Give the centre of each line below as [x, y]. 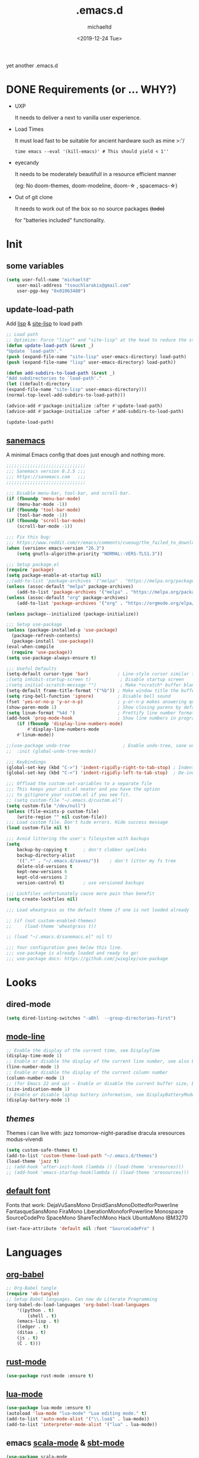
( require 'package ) [30, 570]
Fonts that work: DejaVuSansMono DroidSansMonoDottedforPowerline [92, 1205]
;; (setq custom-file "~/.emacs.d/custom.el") [65, 800]
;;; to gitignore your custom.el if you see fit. [69, 795]
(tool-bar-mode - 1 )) [42, 515]
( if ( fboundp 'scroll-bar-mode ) [46, 521]
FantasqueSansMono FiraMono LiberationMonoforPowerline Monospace [95, 1212]
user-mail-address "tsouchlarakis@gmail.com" [74, 285]
